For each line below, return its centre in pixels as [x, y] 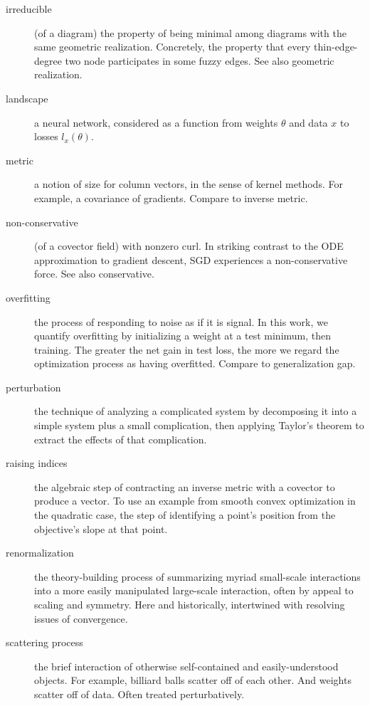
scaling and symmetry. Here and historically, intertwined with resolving [190, 604]
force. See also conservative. [94, 274]
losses [46, 136]
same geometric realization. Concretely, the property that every [173, 47]
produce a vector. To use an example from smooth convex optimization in [195, 501]
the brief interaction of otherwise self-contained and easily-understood [186, 666]
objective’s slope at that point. [101, 528]
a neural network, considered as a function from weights [156, 122]
